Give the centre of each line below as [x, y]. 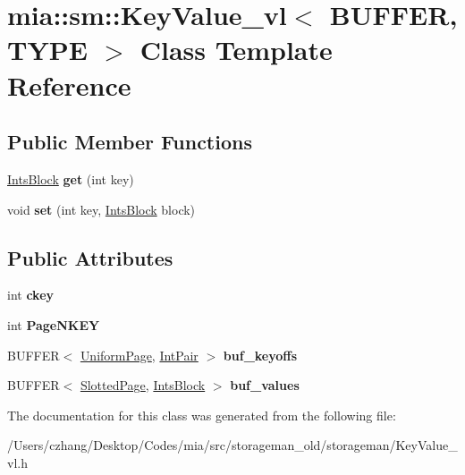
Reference [69, 85]
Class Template [236, 50]
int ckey [31, 295]
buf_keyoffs [260, 355]
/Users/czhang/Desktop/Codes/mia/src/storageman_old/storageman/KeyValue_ [232, 445]
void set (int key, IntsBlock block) [101, 209]
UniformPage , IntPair [139, 355]
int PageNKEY [54, 324]
